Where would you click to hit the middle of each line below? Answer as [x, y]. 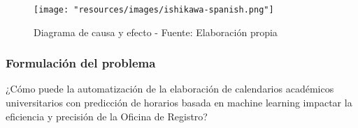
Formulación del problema [81, 63]
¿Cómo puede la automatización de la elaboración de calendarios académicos [170, 89]
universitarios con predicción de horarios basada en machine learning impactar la [179, 103]
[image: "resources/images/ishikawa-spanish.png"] [154, 10]
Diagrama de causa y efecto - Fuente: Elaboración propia [156, 32]
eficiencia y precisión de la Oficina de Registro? [107, 116]
